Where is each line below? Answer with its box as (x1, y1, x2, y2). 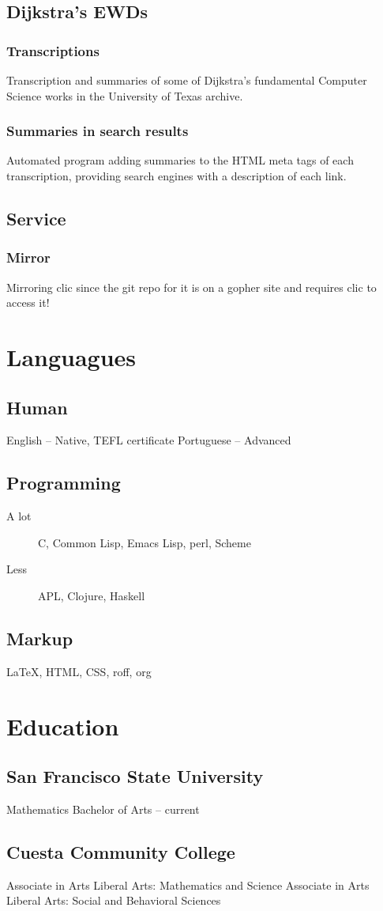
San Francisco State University (6, 764, 264, 788)
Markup (6, 626, 73, 650)
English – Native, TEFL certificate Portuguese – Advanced (6, 432, 291, 448)
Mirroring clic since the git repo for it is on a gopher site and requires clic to (6, 278, 377, 295)
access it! (6, 294, 50, 311)
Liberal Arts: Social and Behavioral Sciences (6, 892, 221, 909)
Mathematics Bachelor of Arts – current (6, 800, 200, 817)
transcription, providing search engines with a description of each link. (6, 168, 347, 183)
